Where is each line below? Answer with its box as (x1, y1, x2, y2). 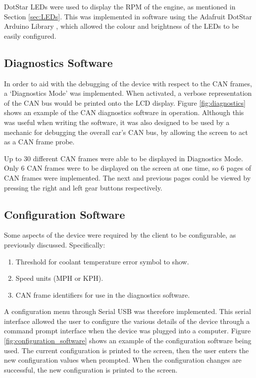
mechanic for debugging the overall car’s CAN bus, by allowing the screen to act (4, 126, 248, 137)
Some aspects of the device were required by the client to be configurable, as (4, 230, 236, 240)
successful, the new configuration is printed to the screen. (4, 364, 178, 375)
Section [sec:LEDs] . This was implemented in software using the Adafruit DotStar (4, 11, 252, 21)
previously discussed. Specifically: (4, 239, 105, 250)
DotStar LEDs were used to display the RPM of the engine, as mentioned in (4, 1, 236, 11)
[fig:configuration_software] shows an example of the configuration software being (4, 335, 252, 346)
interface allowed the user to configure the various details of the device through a (4, 315, 250, 326)
